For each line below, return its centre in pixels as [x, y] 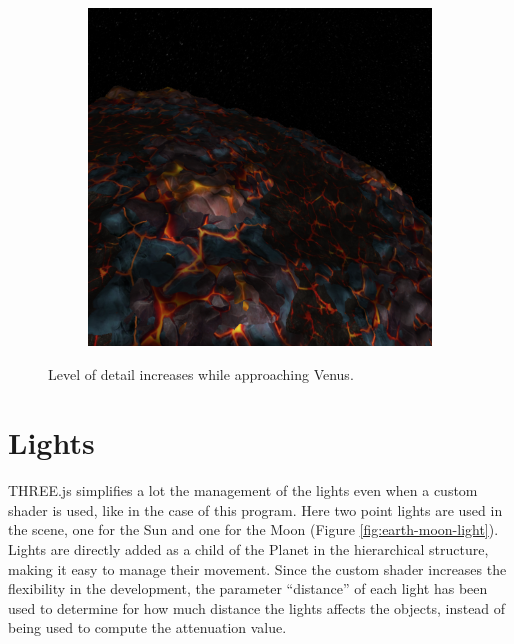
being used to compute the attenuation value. [147, 627]
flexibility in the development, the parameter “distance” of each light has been [248, 588]
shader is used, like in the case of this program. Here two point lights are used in [255, 509]
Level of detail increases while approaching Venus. [201, 373]
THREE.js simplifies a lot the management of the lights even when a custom [243, 490]
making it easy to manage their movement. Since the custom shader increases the [257, 568]
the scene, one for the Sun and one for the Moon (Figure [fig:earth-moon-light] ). [253, 529]
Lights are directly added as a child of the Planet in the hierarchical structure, [248, 549]
